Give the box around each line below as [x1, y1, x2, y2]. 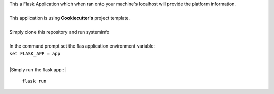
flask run [22, 78, 47, 84]
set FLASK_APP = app [9, 51, 61, 56]
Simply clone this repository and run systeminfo [9, 29, 110, 35]
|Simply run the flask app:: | [9, 66, 67, 73]
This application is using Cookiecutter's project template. [9, 15, 130, 21]
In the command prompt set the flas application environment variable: [9, 43, 155, 49]
